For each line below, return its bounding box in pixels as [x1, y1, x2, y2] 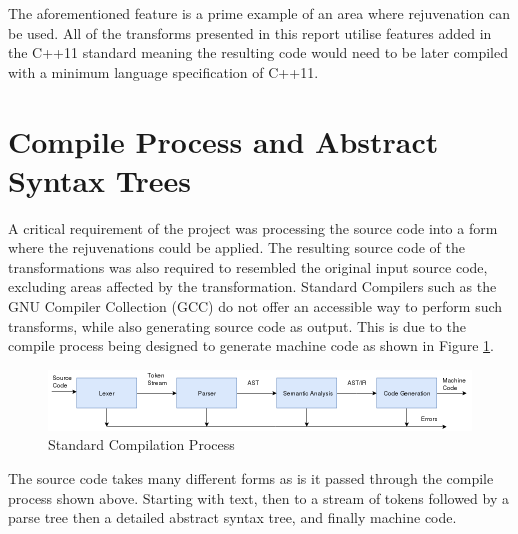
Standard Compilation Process [48, 434, 235, 455]
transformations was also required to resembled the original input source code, [8, 256, 488, 277]
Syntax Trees [8, 159, 191, 200]
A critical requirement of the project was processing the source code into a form [8, 217, 498, 238]
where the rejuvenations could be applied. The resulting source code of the [8, 237, 465, 258]
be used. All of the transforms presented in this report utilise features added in [8, 22, 492, 43]
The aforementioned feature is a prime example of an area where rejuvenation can [8, 3, 510, 23]
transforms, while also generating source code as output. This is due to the [8, 315, 467, 336]
